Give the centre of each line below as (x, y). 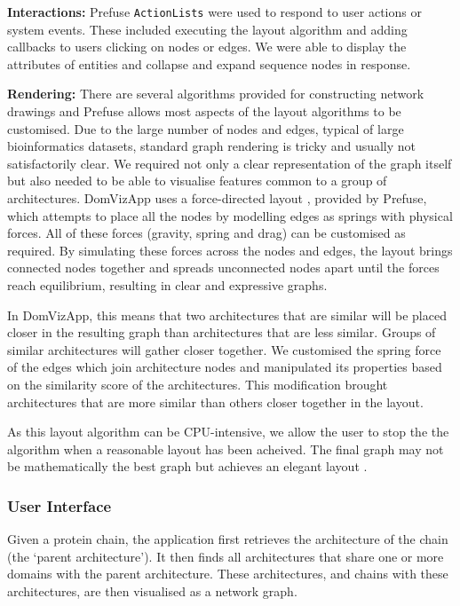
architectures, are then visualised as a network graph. (152, 590)
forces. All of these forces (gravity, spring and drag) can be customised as (206, 233)
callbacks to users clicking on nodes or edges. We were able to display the (207, 47)
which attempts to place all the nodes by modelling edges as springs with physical (230, 215)
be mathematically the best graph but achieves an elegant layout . (187, 466)
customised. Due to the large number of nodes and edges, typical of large (206, 128)
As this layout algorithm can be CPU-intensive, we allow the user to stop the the (228, 432)
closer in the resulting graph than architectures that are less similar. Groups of (222, 332)
